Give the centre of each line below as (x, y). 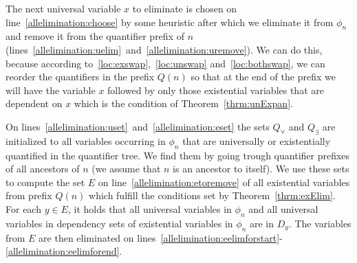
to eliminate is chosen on (185, 8)
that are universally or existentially (257, 140)
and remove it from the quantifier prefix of (95, 36)
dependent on (34, 103)
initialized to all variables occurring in (86, 140)
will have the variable (51, 90)
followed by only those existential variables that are (216, 90)
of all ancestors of (43, 169)
